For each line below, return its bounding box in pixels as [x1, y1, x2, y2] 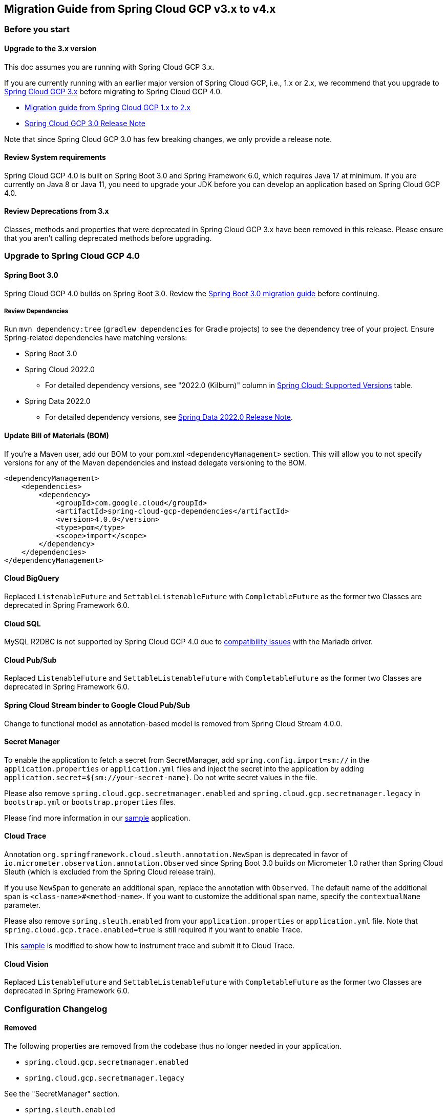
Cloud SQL [4, 619, 41, 628]
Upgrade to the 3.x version [4, 44, 97, 53]
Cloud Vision [4, 959, 49, 968]
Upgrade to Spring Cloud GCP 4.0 [4, 251, 140, 261]
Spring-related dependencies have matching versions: [4, 333, 187, 342]
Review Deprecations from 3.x [4, 207, 109, 216]
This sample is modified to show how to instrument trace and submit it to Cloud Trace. [4, 941, 295, 950]
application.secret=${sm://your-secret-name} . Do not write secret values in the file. [4, 773, 317, 782]
